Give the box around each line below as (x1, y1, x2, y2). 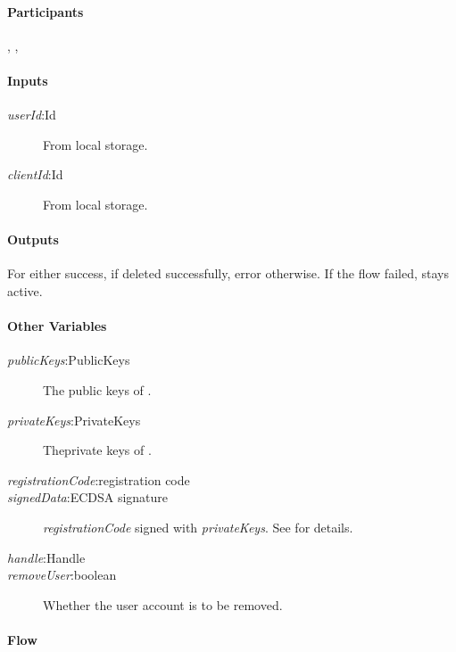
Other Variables (7, 317, 107, 335)
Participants (7, 2, 84, 21)
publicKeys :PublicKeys (7, 351, 130, 369)
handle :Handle (7, 548, 86, 566)
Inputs (7, 70, 48, 89)
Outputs (7, 230, 59, 249)
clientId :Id (7, 165, 63, 184)
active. (7, 281, 43, 300)
